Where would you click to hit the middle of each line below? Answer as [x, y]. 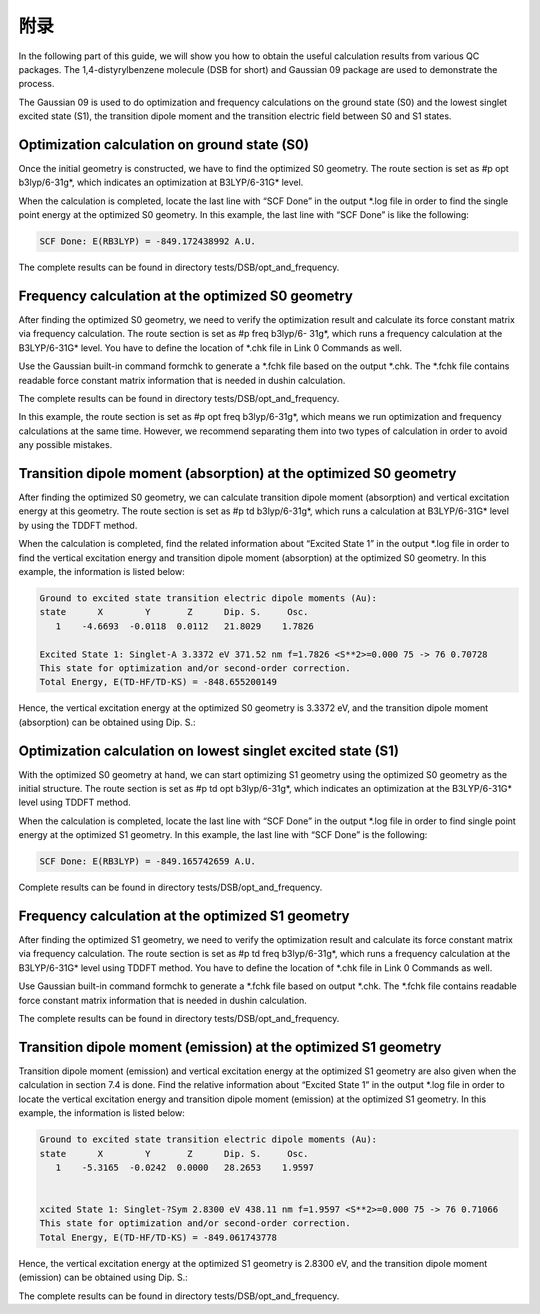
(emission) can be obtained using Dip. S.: [103, 1277]
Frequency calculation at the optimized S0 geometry [186, 295]
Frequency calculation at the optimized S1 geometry [184, 916]
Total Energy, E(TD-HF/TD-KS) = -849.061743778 [158, 1237]
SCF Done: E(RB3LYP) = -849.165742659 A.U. [148, 861]
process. [36, 84]
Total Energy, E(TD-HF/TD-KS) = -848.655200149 [158, 682]
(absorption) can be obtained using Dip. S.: [107, 722]
